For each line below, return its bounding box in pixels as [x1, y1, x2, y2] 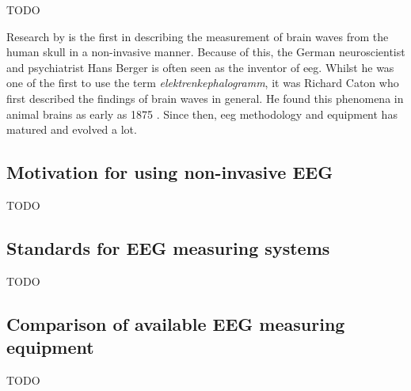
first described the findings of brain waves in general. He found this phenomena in [6, 89, 404, 106]
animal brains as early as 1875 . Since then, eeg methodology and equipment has [6, 105, 398, 122]
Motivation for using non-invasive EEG [6, 160, 333, 184]
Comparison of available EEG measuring [6, 311, 345, 336]
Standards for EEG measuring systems [6, 235, 330, 260]
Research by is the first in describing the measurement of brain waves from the [6, 28, 389, 44]
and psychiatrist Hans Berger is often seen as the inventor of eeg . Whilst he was [6, 59, 394, 75]
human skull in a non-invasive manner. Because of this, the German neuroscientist [6, 44, 405, 60]
